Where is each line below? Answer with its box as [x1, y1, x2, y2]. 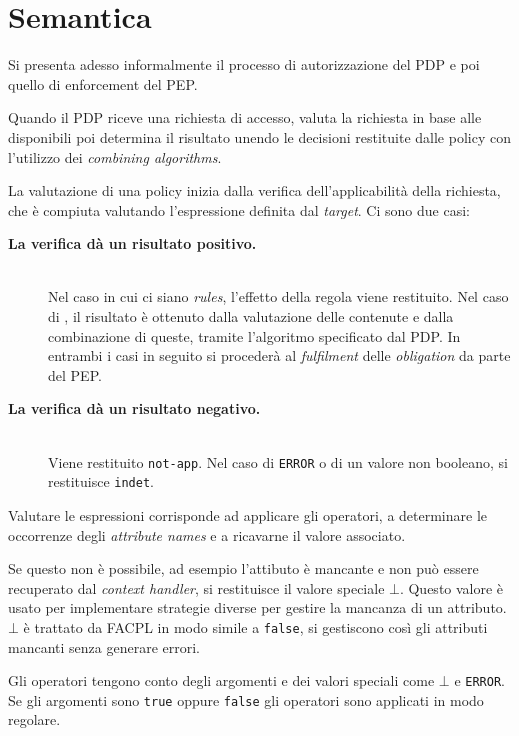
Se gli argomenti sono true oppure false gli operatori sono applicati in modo [8, 689, 484, 710]
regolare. [8, 709, 61, 730]
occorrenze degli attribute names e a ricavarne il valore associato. [8, 524, 406, 545]
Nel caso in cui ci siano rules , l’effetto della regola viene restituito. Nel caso [48, 286, 509, 307]
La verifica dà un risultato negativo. [8, 398, 261, 419]
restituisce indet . [48, 471, 154, 492]
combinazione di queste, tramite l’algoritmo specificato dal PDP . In [48, 325, 461, 346]
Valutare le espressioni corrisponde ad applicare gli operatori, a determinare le [8, 504, 488, 525]
